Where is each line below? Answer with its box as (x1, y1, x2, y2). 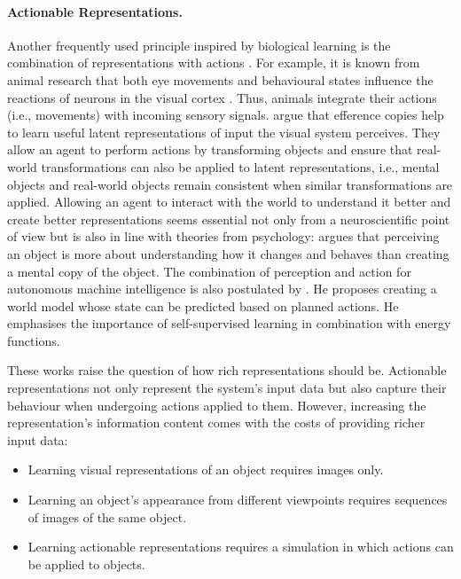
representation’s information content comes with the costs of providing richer (7, 413, 426, 432)
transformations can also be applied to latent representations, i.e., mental (41, 157, 440, 176)
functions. (7, 331, 60, 349)
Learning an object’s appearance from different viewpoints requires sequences (27, 490, 448, 509)
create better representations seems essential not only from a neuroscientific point (7, 209, 450, 228)
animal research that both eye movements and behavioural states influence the (7, 70, 434, 89)
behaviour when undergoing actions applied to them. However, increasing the (7, 395, 426, 414)
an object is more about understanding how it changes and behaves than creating (7, 244, 449, 262)
